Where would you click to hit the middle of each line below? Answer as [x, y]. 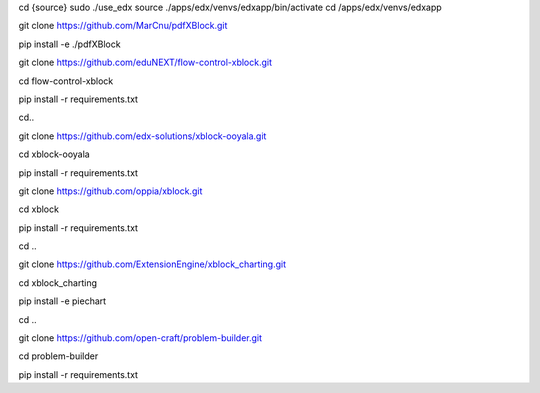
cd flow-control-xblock [66, 81]
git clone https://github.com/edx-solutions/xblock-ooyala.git [142, 136]
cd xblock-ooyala [54, 154]
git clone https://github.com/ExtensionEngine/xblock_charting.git [152, 264]
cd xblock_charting [58, 282]
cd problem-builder [58, 356]
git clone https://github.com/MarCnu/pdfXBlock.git [123, 26]
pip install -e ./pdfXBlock [69, 44]
